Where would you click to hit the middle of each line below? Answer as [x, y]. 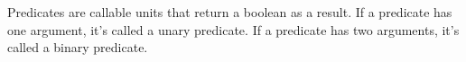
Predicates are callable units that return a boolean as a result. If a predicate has [230, 12]
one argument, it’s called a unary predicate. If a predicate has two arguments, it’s [233, 29]
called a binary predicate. [78, 47]
